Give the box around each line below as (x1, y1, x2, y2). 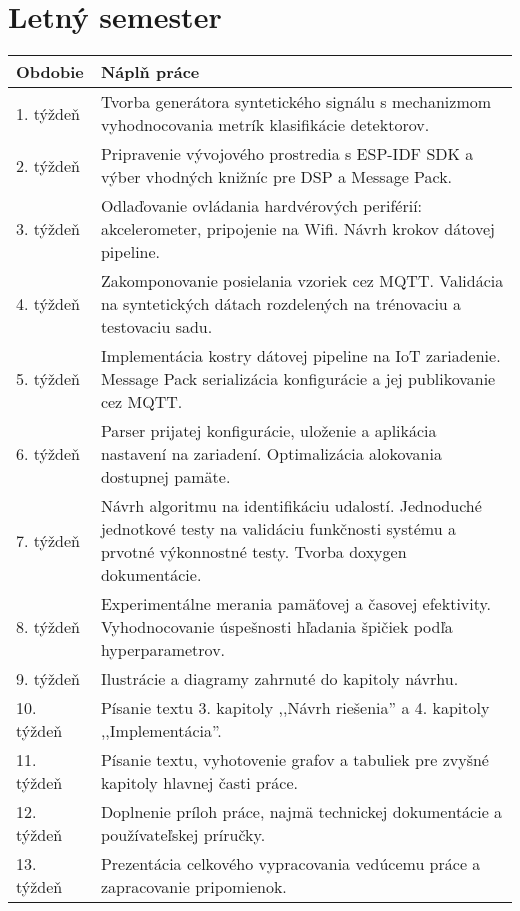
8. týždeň (16, 615, 81, 639)
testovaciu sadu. (100, 315, 213, 339)
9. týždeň (16, 667, 81, 691)
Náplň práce (100, 60, 200, 84)
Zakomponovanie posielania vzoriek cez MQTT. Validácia (100, 269, 504, 293)
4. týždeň (16, 292, 81, 316)
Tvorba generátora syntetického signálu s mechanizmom (100, 90, 492, 114)
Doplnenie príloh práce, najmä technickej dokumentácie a (100, 800, 503, 824)
